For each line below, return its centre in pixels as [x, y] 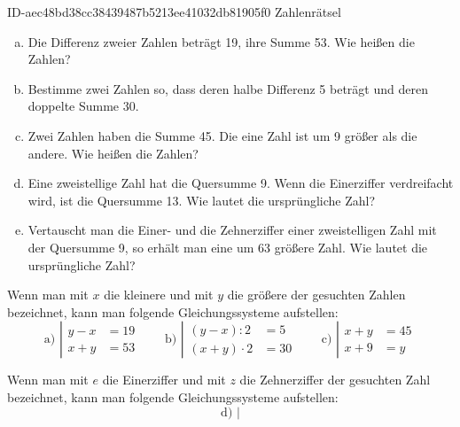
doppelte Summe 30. [83, 106]
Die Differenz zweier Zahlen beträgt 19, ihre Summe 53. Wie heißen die [221, 41]
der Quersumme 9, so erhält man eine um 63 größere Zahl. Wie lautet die [228, 247]
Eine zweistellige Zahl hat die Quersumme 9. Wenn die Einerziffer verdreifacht [241, 183]
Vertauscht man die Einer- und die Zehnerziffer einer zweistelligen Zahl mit [232, 230]
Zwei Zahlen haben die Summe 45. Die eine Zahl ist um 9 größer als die [222, 135]
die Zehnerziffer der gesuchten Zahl [335, 380]
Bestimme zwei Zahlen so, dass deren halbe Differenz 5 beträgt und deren [228, 88]
